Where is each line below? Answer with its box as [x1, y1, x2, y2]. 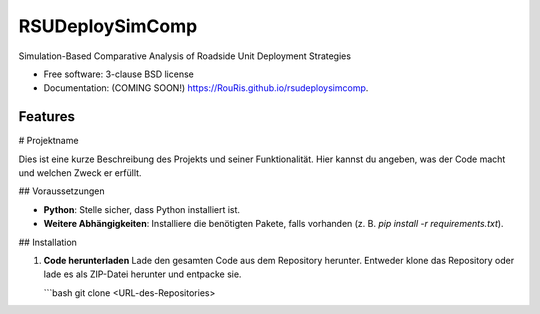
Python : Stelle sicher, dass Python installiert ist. [43, 203, 240, 215]
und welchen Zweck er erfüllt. [18, 167, 142, 179]
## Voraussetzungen [18, 185, 105, 197]
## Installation [18, 236, 77, 248]
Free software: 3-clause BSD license [43, 68, 194, 80]
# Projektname [18, 135, 79, 147]
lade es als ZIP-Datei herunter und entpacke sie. [43, 268, 242, 280]
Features [18, 108, 75, 125]
